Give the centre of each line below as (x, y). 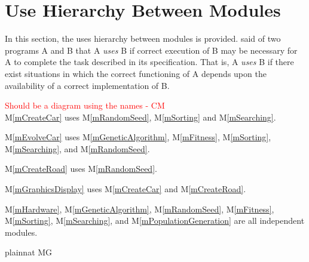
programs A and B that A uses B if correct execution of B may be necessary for (151, 50)
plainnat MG (29, 252)
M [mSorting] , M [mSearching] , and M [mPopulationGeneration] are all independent (155, 221)
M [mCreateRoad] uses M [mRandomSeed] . (81, 169)
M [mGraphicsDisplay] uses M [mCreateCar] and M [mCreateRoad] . (126, 189)
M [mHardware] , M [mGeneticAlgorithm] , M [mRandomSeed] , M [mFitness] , (140, 209)
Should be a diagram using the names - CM (85, 105)
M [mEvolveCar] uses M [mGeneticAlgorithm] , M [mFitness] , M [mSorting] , (138, 137)
